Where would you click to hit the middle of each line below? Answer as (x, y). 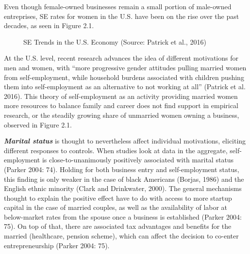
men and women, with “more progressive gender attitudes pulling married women (125, 67)
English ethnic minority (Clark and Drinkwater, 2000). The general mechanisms (123, 188)
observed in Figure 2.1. (38, 124)
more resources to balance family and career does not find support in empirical (121, 105)
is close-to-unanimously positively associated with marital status (138, 160)
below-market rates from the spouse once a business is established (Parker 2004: (123, 216)
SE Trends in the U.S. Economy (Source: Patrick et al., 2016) (115, 41)
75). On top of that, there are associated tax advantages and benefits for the (118, 226)
